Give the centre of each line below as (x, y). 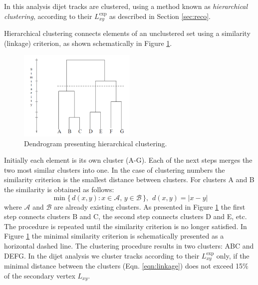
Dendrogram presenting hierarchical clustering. (96, 143)
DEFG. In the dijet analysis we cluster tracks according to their (102, 255)
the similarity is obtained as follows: (59, 189)
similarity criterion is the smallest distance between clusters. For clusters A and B (129, 179)
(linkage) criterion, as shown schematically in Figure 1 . (88, 43)
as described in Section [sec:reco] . (160, 16)
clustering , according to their (48, 16)
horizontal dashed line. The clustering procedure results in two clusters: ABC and (129, 245)
